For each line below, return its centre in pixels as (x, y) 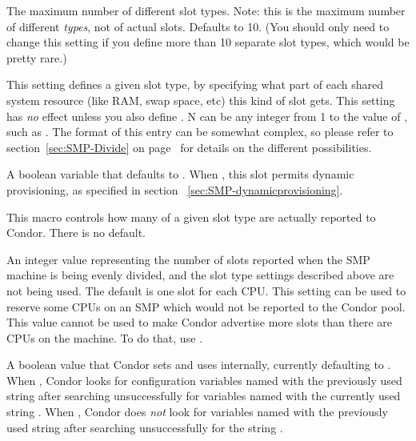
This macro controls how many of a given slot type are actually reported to (191, 216)
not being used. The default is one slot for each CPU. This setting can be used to (206, 290)
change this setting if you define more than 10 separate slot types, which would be (208, 42)
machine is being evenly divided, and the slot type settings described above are (200, 275)
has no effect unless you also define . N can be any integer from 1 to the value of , (207, 116)
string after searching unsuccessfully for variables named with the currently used (204, 396)
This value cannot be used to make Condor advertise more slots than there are (199, 322)
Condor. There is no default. (76, 233)
